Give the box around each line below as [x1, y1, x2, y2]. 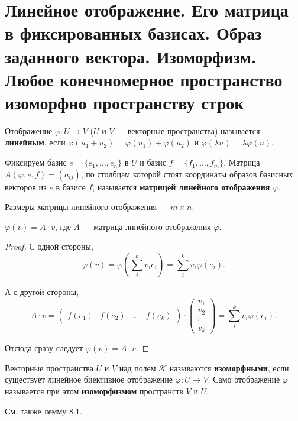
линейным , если [5, 136, 66, 148]
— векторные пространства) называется [116, 124, 260, 137]
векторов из [5, 180, 47, 193]
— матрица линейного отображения [82, 220, 211, 232]
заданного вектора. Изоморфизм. [5, 44, 257, 68]
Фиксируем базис [5, 156, 67, 169]
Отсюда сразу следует [5, 342, 83, 354]
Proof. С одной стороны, [5, 240, 93, 252]
